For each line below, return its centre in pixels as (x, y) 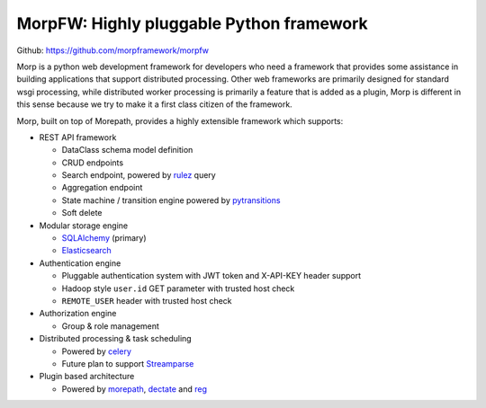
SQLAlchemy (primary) (104, 238)
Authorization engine (78, 314)
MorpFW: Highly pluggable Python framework (192, 23)
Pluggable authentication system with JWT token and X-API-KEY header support (211, 276)
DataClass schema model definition (127, 150)
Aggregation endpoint (102, 188)
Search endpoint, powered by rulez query (139, 175)
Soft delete (82, 213)
